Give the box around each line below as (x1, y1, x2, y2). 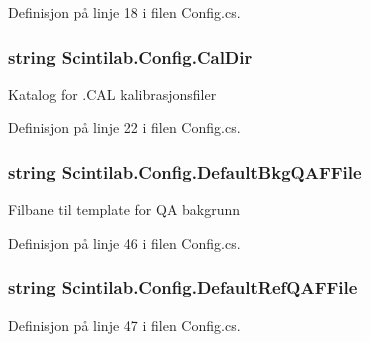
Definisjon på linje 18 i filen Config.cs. (8, 2, 241, 22)
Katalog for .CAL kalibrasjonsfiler (8, 83, 217, 104)
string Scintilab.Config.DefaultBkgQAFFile (8, 159, 362, 184)
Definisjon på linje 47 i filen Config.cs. (8, 314, 241, 335)
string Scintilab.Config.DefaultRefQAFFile (8, 275, 358, 300)
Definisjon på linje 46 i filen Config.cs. (8, 232, 241, 253)
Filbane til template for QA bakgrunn (8, 199, 241, 220)
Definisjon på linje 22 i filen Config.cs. (8, 117, 241, 138)
